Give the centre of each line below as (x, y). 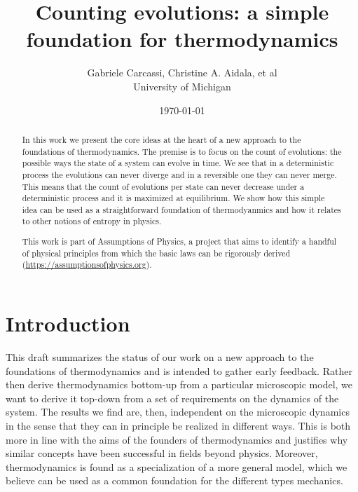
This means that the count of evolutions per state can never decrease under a (163, 186)
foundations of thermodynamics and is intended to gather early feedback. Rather (179, 370)
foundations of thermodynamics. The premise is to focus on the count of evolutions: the (182, 151)
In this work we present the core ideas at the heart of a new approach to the (161, 139)
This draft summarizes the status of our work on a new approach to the (160, 356)
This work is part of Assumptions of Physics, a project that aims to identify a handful (179, 241)
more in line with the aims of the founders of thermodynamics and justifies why (177, 439)
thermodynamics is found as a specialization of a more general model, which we (177, 466)
